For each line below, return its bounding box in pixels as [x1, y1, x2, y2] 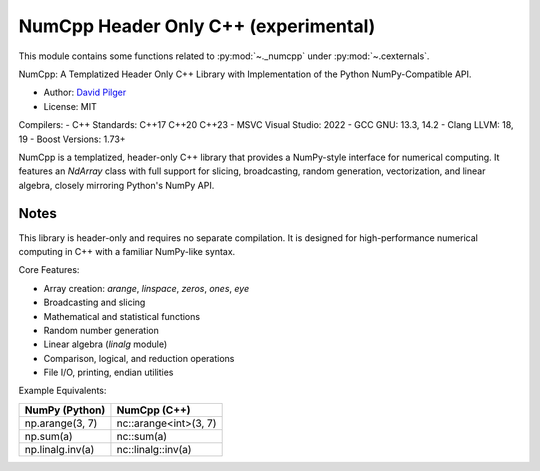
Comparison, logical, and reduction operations [43, 352, 235, 364]
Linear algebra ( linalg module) [43, 338, 168, 350]
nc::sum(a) [116, 429, 168, 443]
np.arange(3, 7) [24, 416, 98, 430]
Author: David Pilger [43, 86, 127, 99]
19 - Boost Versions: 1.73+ [18, 133, 126, 145]
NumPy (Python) [24, 403, 106, 417]
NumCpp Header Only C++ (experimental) [18, 15, 376, 37]
